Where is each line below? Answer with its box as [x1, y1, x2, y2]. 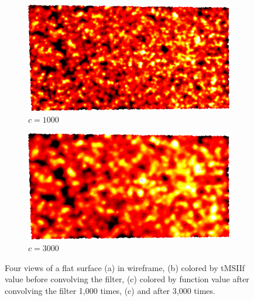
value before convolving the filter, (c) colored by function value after [5, 273, 249, 285]
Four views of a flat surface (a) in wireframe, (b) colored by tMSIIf [5, 261, 245, 273]
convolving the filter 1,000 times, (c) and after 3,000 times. [5, 284, 215, 296]
